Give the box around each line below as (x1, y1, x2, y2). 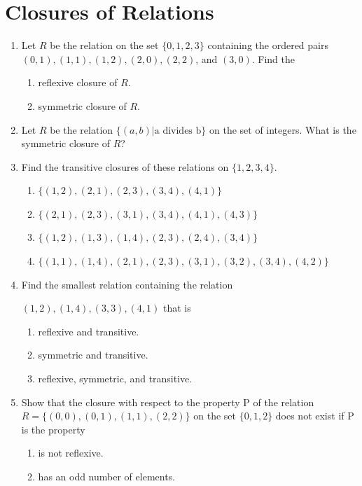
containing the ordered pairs (207, 38, 328, 53)
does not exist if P (275, 408, 354, 423)
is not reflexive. (38, 445, 104, 460)
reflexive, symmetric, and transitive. (38, 371, 193, 386)
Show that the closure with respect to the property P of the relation (21, 394, 314, 409)
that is (162, 300, 191, 315)
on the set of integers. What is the (209, 122, 356, 137)
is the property (21, 422, 85, 436)
